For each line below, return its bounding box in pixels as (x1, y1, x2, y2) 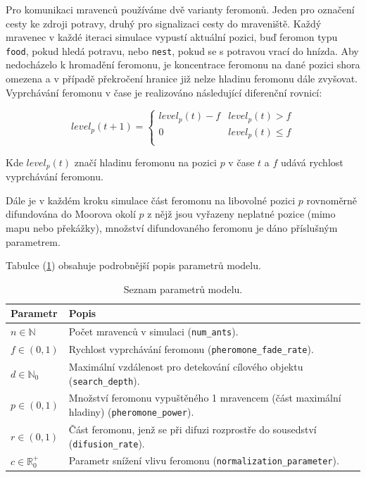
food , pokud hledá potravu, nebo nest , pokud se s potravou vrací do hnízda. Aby (6, 43, 359, 58)
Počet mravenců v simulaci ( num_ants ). (68, 324, 239, 339)
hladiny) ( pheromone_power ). (68, 404, 194, 419)
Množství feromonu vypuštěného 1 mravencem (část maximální (68, 390, 341, 405)
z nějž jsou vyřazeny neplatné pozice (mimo (147, 206, 336, 221)
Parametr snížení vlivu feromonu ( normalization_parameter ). (68, 453, 339, 468)
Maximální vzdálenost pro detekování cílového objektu (68, 359, 303, 373)
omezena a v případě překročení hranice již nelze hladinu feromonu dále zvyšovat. (6, 71, 358, 86)
